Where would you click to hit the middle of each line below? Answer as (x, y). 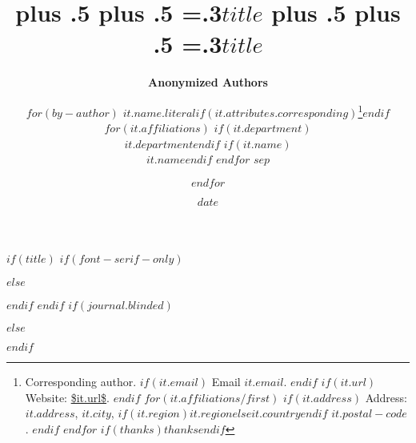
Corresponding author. (81, 382)
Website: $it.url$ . (67, 397)
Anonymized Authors (208, 82)
